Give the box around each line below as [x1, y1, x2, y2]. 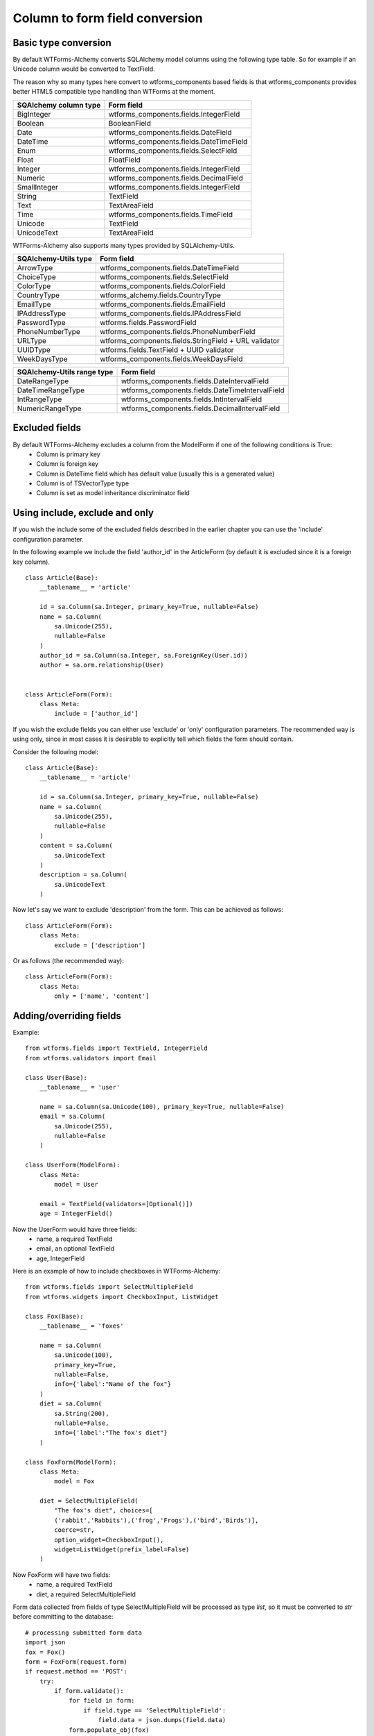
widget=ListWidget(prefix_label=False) [54, 1546, 190, 1553]
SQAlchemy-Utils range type [17, 367, 114, 377]
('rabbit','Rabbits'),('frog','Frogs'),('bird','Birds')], [54, 1516, 259, 1524]
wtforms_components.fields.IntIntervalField [121, 394, 262, 404]
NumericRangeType [17, 403, 82, 413]
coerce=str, [54, 1526, 95, 1534]
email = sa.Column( [39, 1112, 106, 1121]
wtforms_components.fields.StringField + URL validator [99, 336, 280, 346]
